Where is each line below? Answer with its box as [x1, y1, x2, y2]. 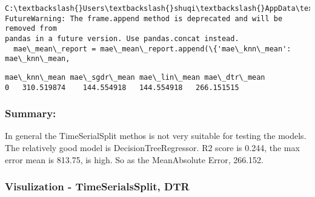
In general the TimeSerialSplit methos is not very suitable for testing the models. [5, 129, 307, 142]
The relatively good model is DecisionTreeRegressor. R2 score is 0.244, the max [5, 141, 300, 154]
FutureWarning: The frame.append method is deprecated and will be [5, 14, 283, 23]
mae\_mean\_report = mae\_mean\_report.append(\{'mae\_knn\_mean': [13, 44, 291, 53]
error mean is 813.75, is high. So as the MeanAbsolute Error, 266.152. [5, 153, 264, 166]
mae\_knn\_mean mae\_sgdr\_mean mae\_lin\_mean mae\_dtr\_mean [5, 73, 265, 82]
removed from [5, 24, 57, 33]
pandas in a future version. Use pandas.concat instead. [5, 34, 239, 43]
